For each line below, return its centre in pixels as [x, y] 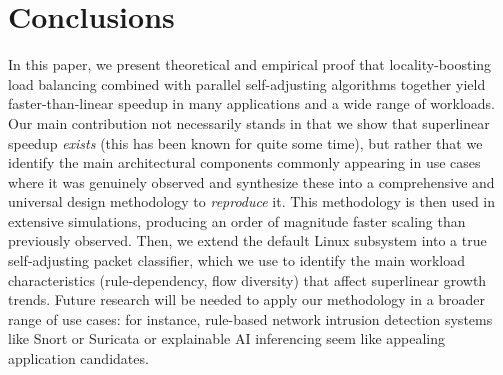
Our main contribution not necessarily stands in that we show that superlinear [249, 122]
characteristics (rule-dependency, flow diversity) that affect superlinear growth [247, 279]
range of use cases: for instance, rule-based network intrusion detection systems [250, 318]
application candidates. [78, 358]
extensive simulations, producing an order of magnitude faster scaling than [237, 220]
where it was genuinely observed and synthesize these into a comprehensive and [251, 181]
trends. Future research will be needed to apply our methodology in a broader [247, 299]
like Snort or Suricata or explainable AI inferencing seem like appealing [227, 338]
